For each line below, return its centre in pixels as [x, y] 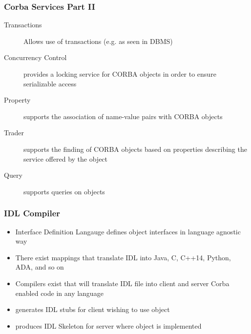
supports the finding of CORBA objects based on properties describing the [135, 149]
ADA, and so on [40, 267]
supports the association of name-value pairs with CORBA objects [123, 116]
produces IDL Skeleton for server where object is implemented [108, 325]
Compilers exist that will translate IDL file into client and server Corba [122, 283]
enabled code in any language [59, 293]
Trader [14, 133]
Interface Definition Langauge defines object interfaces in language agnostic [128, 231]
